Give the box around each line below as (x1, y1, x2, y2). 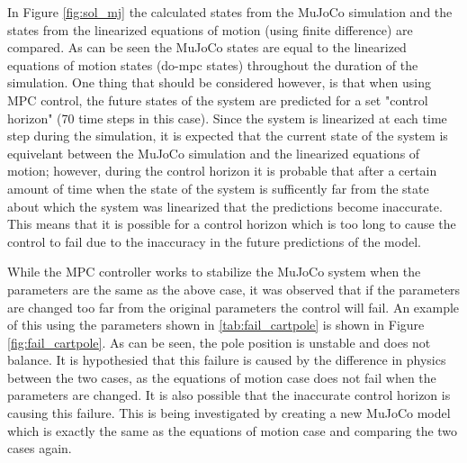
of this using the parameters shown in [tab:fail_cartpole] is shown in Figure (7, 315, 425, 334)
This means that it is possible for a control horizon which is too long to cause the (7, 214, 456, 233)
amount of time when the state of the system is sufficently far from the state (7, 178, 429, 197)
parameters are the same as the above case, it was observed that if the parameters (7, 279, 461, 298)
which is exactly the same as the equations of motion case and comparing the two (7, 421, 458, 440)
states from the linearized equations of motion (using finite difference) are (7, 20, 413, 39)
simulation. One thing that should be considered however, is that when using (7, 73, 432, 92)
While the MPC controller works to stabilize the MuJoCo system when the (7, 262, 421, 281)
